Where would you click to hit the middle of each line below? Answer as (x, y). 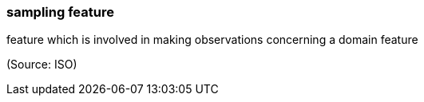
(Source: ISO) (42, 65)
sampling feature (60, 12)
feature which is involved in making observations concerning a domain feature (212, 40)
